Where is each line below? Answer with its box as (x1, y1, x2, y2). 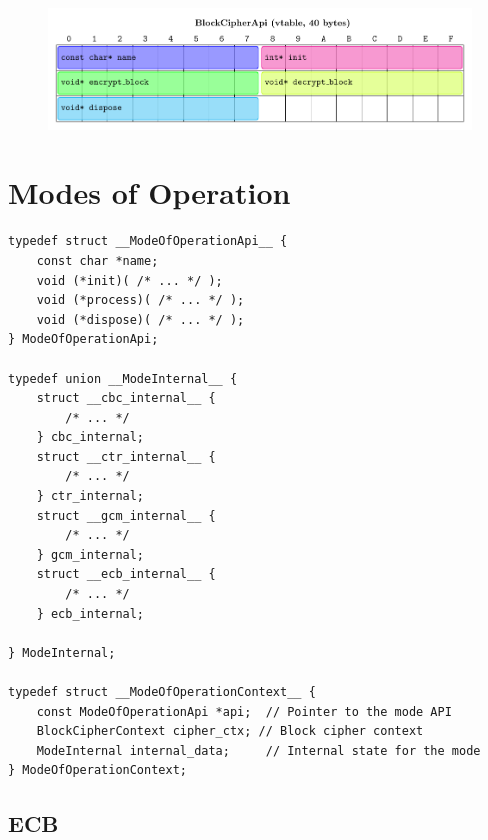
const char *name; (36, 253, 159, 268)
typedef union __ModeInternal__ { (8, 371, 238, 386)
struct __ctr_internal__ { (36, 449, 216, 464)
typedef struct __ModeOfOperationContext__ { (8, 685, 316, 699)
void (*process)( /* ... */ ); (36, 293, 245, 308)
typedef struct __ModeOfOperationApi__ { (8, 234, 288, 249)
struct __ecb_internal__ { (36, 567, 216, 582)
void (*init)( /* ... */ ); (36, 273, 223, 288)
